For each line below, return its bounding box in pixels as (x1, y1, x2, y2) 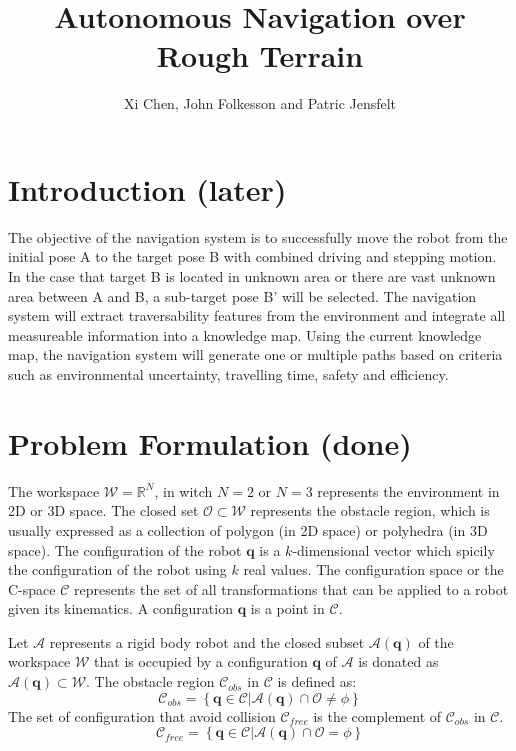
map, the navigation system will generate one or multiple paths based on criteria (8, 344, 503, 365)
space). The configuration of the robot (8, 539, 242, 560)
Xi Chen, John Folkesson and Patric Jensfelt (123, 93, 397, 114)
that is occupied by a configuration (94, 651, 308, 672)
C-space (8, 578, 56, 599)
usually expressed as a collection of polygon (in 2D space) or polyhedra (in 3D (8, 519, 488, 540)
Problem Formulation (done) (8, 422, 412, 463)
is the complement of (313, 705, 442, 726)
